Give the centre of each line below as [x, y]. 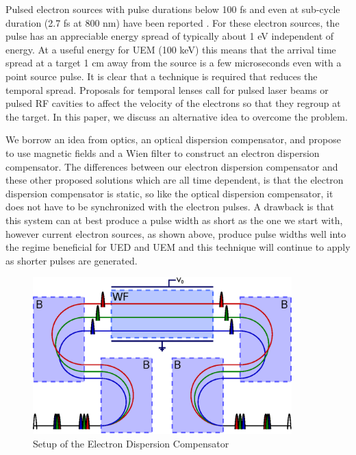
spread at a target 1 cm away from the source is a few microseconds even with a [174, 63]
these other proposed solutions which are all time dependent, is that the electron [175, 180]
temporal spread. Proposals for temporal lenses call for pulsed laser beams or [167, 89]
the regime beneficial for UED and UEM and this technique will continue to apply [178, 247]
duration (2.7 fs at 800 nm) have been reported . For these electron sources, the [173, 22]
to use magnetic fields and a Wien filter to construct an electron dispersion [163, 152]
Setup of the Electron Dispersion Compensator [131, 443]
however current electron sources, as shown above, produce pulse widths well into [176, 233]
